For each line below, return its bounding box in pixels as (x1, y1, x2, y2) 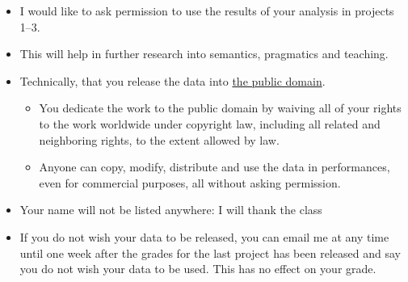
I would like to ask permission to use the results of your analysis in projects (19, 2, 394, 19)
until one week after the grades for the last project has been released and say (19, 244, 401, 261)
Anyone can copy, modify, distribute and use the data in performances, (39, 158, 390, 175)
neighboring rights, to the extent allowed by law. (39, 131, 280, 148)
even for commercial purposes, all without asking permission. (39, 174, 341, 191)
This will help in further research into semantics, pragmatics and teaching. (19, 45, 389, 62)
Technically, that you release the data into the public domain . (19, 72, 326, 89)
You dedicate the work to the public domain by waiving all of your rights (39, 99, 402, 116)
